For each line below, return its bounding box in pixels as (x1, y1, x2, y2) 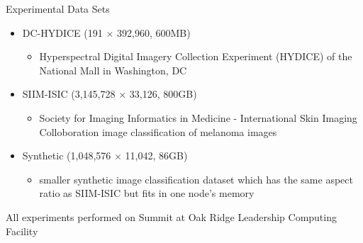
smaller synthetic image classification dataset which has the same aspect (39, 171, 353, 186)
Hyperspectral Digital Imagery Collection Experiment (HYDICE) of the (39, 49, 352, 64)
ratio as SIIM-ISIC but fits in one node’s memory (39, 186, 255, 200)
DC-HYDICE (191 (22, 25, 103, 40)
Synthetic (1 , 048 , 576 (22, 148, 111, 163)
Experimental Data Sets (6, 1, 110, 16)
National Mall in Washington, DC (39, 62, 187, 77)
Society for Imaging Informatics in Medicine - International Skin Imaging (39, 110, 357, 125)
